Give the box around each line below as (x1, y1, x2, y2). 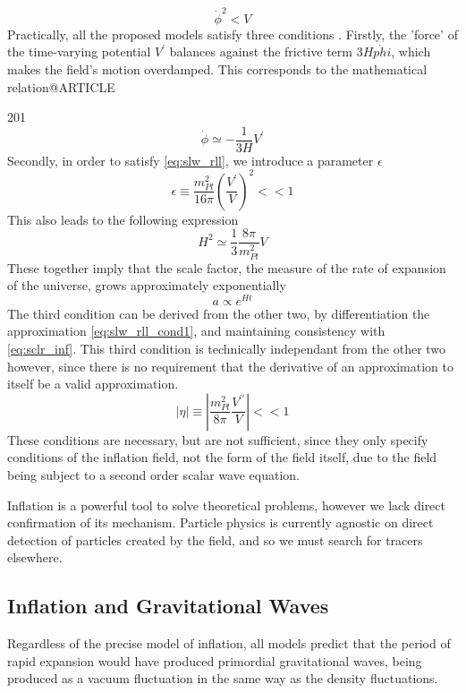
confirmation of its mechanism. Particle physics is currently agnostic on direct (7, 513, 434, 532)
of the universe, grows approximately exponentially (7, 276, 286, 295)
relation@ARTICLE (7, 77, 115, 96)
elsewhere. (7, 548, 63, 567)
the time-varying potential (7, 42, 151, 61)
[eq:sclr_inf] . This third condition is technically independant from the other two (7, 339, 446, 358)
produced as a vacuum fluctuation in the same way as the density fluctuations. (7, 669, 438, 688)
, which (391, 42, 431, 61)
